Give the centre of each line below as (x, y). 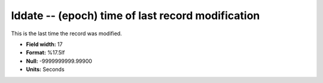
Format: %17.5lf (45, 53)
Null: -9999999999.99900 (59, 61)
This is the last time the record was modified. (66, 33)
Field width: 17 (44, 44)
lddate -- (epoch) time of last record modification (135, 16)
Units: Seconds (45, 69)
